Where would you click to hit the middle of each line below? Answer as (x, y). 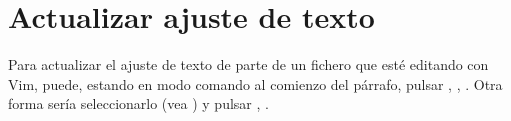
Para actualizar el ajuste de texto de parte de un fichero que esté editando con (248, 64)
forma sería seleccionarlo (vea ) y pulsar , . (138, 103)
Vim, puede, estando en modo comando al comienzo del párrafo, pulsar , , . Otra (255, 83)
